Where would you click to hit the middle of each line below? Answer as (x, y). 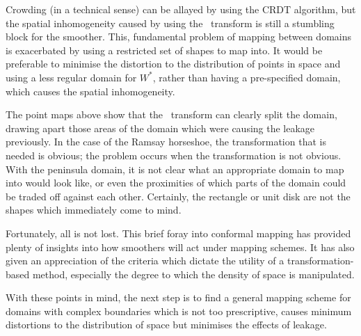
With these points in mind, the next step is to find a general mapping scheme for (178, 297)
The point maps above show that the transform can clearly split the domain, (171, 114)
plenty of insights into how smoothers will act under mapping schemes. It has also (180, 247)
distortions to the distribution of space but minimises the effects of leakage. (166, 325)
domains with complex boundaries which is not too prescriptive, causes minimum (179, 311)
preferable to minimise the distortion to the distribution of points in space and (173, 64)
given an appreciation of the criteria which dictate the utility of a (145, 261)
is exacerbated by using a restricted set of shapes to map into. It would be (164, 50)
